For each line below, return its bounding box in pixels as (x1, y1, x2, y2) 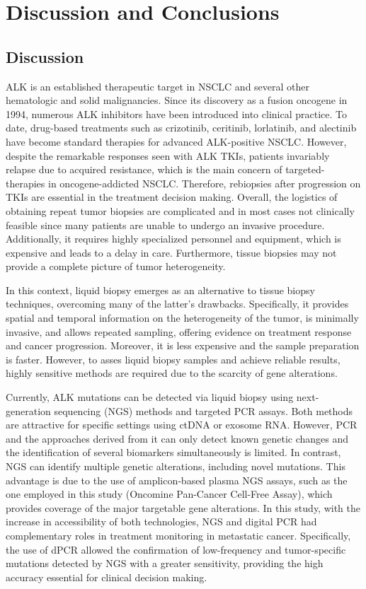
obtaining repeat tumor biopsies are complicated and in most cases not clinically (6, 203, 355, 218)
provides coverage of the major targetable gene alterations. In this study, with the (6, 500, 361, 515)
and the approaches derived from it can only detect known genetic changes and (6, 431, 349, 445)
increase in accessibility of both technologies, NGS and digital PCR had (6, 514, 317, 529)
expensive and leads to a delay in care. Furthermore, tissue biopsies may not (6, 245, 337, 259)
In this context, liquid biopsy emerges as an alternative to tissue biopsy (6, 282, 315, 297)
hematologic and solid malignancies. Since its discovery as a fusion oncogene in (6, 93, 348, 107)
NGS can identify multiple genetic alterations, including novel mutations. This (6, 459, 345, 474)
